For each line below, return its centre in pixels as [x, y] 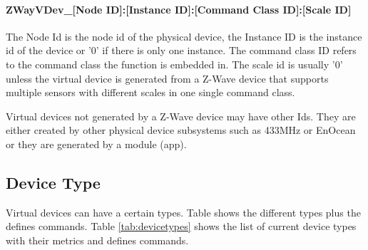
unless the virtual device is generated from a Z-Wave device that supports [167, 78]
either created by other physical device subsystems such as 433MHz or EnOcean [181, 130]
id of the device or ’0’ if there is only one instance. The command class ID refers [181, 50]
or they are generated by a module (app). [96, 144]
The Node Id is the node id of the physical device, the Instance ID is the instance [184, 36]
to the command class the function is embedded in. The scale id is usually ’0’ [174, 64]
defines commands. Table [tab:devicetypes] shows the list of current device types [181, 226]
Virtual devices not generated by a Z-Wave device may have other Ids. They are [181, 116]
